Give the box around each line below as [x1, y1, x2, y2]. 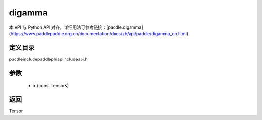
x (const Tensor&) [33, 83, 69, 89]
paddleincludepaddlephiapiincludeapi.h [9, 56, 88, 62]
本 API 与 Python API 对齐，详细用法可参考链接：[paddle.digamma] [9, 24, 143, 30]
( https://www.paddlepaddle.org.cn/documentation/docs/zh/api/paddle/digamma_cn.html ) [9, 30, 189, 36]
